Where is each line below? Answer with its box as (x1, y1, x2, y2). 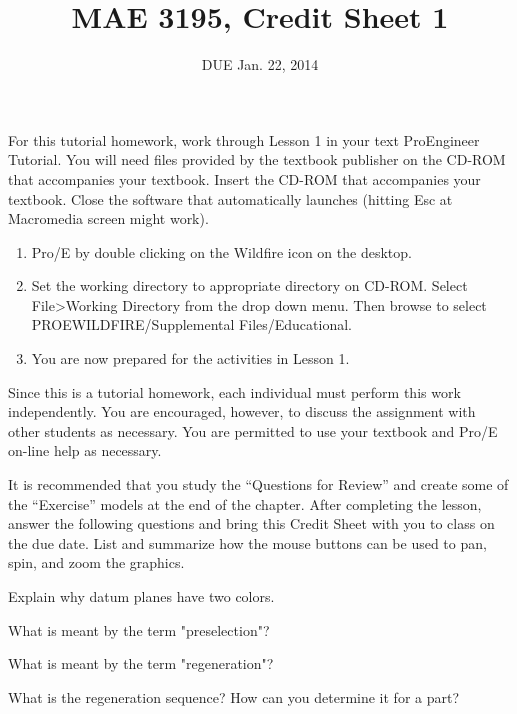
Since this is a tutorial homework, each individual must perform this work (8, 381, 461, 402)
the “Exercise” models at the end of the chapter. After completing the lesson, (8, 493, 482, 514)
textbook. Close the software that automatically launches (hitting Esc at (8, 188, 453, 209)
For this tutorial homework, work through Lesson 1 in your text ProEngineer (8, 129, 480, 150)
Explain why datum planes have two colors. (8, 586, 275, 606)
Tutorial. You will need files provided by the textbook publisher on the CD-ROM (8, 149, 506, 170)
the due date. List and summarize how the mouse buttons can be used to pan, (8, 532, 487, 553)
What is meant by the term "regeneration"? (8, 653, 274, 674)
